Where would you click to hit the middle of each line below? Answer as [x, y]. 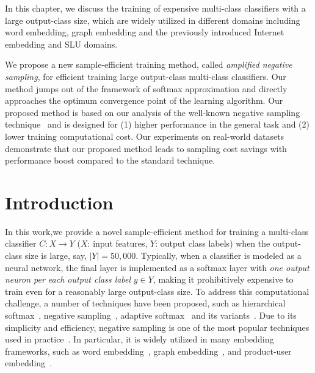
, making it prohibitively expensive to [223, 279]
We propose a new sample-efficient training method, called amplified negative [149, 64]
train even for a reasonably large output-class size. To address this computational [157, 291]
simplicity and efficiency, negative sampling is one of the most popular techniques [157, 327]
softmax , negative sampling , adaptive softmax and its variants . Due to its [151, 315]
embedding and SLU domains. [61, 44]
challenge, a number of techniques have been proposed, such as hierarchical [145, 303]
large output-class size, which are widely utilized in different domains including [153, 20]
